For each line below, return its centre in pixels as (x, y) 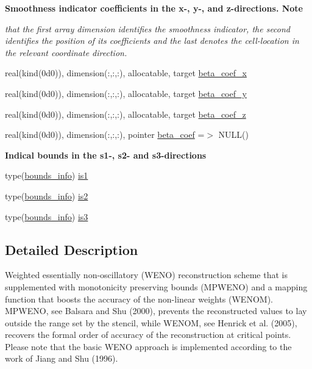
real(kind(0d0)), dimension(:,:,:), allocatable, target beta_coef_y (126, 93)
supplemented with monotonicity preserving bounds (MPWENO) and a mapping (156, 286)
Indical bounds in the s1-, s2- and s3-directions (106, 155)
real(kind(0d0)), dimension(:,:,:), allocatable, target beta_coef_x (126, 73)
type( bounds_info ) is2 (47, 195)
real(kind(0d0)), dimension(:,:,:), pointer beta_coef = (105, 134)
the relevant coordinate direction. (66, 52)
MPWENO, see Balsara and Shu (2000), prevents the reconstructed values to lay (156, 311)
